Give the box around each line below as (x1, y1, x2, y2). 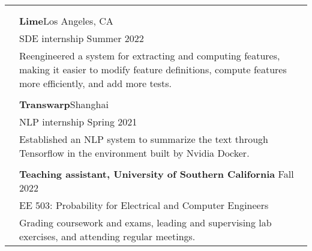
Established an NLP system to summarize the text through (19, 132, 268, 146)
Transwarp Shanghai (19, 97, 109, 111)
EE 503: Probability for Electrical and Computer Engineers (19, 198, 269, 212)
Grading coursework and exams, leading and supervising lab (19, 216, 272, 229)
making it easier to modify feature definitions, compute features (19, 62, 287, 76)
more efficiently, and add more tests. (19, 76, 172, 90)
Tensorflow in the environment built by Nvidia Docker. (19, 146, 250, 160)
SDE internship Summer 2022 (19, 31, 144, 45)
